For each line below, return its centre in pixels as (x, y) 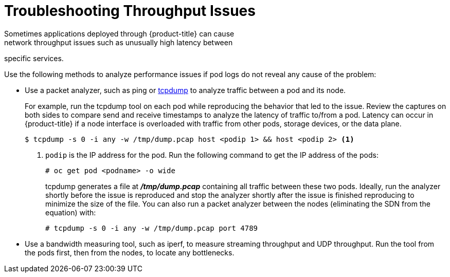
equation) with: (71, 212)
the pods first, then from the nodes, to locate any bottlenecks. (130, 252)
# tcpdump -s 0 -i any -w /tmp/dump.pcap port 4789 (152, 228)
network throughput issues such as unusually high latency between (119, 42)
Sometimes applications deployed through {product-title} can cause (119, 33)
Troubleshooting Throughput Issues (130, 11)
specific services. (34, 58)
